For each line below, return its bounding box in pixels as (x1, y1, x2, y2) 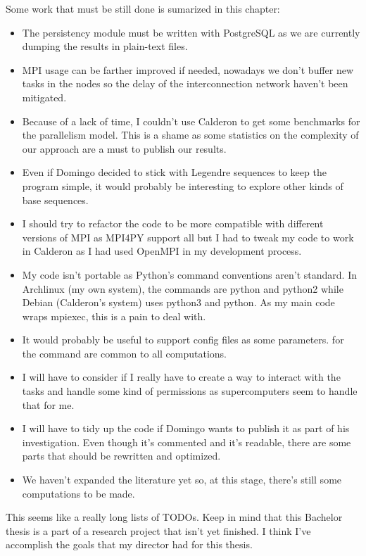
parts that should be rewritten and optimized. (22, 448, 221, 463)
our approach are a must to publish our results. (22, 141, 227, 156)
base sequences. (22, 192, 89, 207)
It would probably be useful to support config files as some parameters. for (22, 332, 344, 347)
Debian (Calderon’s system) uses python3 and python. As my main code (22, 295, 335, 310)
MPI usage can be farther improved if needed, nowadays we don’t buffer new (22, 62, 354, 77)
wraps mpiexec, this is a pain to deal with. (22, 308, 206, 323)
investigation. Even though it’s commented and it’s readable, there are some (22, 434, 351, 449)
